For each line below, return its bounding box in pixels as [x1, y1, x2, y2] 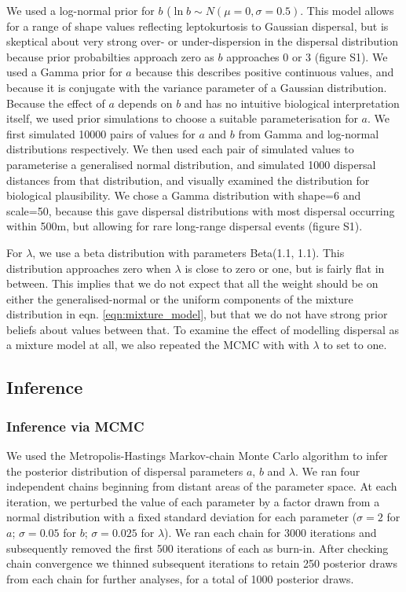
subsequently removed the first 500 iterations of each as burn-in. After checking [6, 539, 389, 556]
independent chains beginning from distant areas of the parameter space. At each [6, 478, 397, 495]
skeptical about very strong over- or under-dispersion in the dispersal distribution [6, 33, 399, 50]
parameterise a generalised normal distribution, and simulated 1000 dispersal [6, 156, 376, 172]
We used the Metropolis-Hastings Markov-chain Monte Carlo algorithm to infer [6, 447, 388, 464]
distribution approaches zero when [6, 259, 171, 276]
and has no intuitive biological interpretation [184, 94, 400, 111]
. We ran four [295, 462, 360, 479]
